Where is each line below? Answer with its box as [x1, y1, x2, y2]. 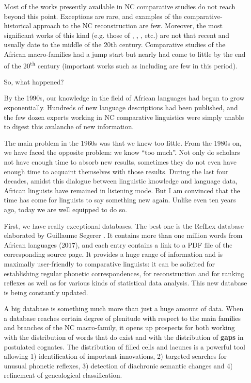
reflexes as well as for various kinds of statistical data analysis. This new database [4, 278, 247, 288]
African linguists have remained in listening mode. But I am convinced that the [4, 185, 240, 195]
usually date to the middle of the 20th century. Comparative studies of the [4, 39, 225, 50]
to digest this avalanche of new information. [4, 121, 134, 132]
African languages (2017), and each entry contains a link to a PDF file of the [4, 239, 233, 250]
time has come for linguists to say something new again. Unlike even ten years [4, 195, 236, 205]
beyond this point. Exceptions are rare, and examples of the [4, 11, 182, 21]
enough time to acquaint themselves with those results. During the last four [4, 166, 229, 176]
